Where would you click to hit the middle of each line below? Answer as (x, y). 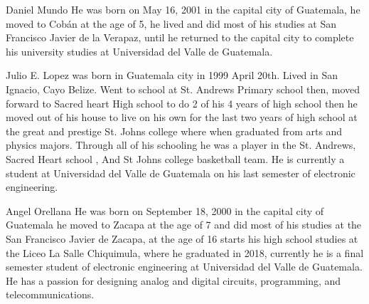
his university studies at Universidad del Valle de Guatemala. (139, 51)
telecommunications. (50, 294)
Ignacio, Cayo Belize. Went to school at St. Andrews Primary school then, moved (183, 89)
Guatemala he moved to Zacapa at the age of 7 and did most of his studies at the (184, 225)
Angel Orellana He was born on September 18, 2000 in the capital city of (165, 210)
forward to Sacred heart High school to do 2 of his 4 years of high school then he (182, 103)
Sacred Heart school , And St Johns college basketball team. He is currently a (175, 158)
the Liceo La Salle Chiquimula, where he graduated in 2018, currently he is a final (185, 252)
